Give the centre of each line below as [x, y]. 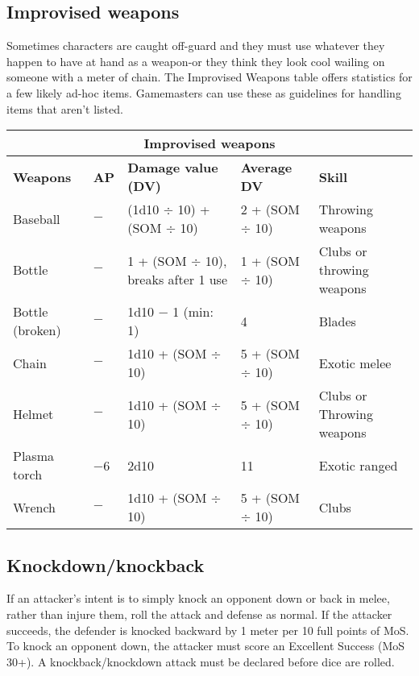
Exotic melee [355, 363]
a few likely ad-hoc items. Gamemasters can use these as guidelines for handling [204, 92]
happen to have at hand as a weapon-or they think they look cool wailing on [196, 61]
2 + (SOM [270, 209]
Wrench [34, 507]
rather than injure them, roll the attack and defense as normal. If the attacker [199, 614]
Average [266, 168]
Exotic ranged [358, 465]
